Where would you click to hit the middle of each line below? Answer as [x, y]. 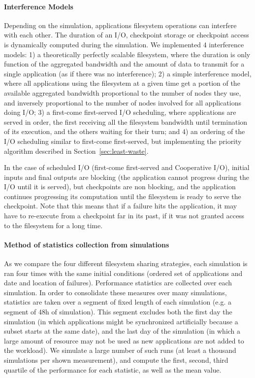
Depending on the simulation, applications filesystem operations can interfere [120, 25]
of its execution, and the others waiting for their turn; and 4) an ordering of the [125, 131]
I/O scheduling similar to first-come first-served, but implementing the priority [123, 141]
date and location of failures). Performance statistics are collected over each [118, 283]
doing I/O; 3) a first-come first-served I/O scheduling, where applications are [120, 112]
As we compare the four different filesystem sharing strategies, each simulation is [126, 263]
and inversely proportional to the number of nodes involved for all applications [123, 102]
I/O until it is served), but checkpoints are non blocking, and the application [120, 187]
